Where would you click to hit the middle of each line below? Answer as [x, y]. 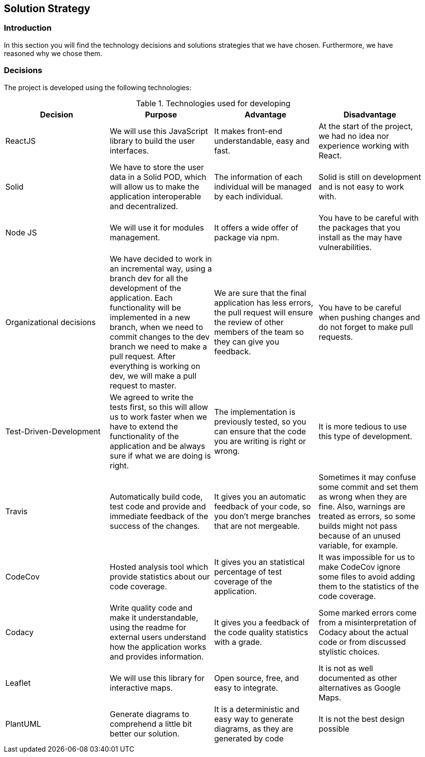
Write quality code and [151, 608]
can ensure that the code [260, 431]
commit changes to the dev [160, 337]
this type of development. [365, 436]
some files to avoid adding [367, 576]
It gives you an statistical [259, 562]
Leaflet [18, 683]
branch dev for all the [149, 278]
